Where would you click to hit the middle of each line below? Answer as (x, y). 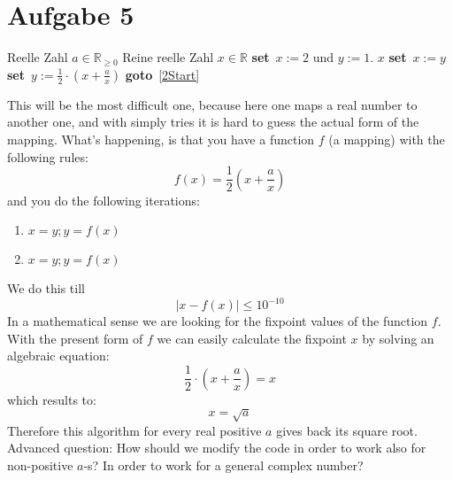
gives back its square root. (347, 430)
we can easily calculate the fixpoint (252, 338)
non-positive (40, 465)
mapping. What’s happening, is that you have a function (161, 139)
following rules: (48, 156)
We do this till (46, 288)
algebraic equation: (58, 356)
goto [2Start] (162, 74)
